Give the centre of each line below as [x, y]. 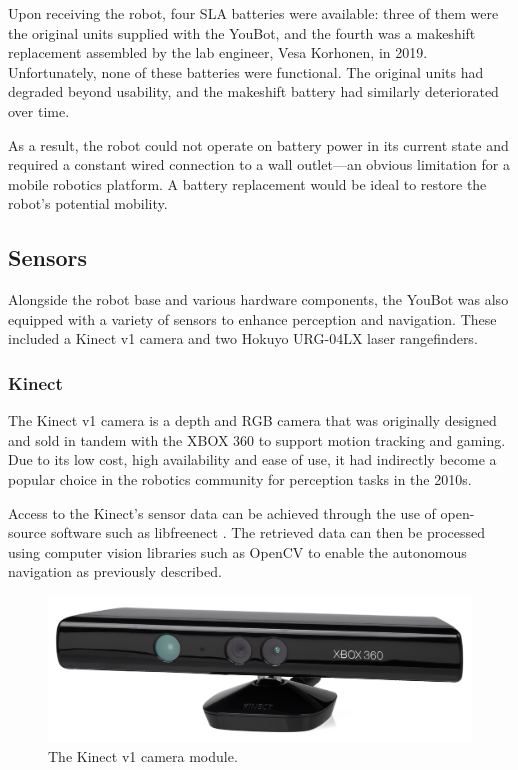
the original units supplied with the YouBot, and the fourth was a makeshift [242, 32]
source [27, 532]
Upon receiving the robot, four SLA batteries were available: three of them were [253, 13]
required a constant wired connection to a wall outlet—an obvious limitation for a [259, 164]
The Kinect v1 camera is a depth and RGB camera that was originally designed [252, 420]
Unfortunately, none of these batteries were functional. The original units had [246, 71]
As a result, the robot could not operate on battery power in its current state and [258, 144]
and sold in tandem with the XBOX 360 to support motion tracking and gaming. [257, 439]
